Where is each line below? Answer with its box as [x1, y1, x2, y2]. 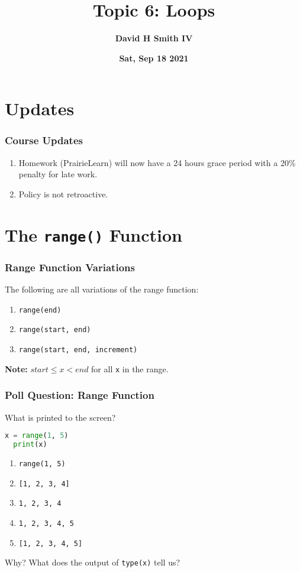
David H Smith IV [115, 32, 193, 44]
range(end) [18, 305, 62, 314]
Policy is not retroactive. [18, 187, 108, 200]
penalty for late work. [18, 168, 98, 180]
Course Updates [5, 133, 83, 148]
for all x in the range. [91, 362, 169, 375]
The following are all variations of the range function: [5, 283, 199, 295]
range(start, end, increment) [18, 346, 138, 355]
